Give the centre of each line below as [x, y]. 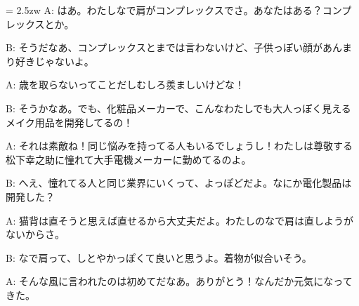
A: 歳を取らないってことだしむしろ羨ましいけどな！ [125, 85]
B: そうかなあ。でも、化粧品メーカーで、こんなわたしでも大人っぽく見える [178, 108]
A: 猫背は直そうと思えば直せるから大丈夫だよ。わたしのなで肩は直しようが [180, 220]
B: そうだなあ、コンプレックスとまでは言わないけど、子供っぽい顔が [164, 47]
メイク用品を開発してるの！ [70, 122]
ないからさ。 [35, 234]
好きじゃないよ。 [54, 61]
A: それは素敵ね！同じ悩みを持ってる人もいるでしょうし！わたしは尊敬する [179, 146]
